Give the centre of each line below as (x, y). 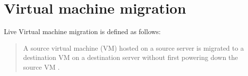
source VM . (41, 66)
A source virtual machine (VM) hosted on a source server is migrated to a (133, 47)
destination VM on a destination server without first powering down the (131, 57)
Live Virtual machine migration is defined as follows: (82, 31)
